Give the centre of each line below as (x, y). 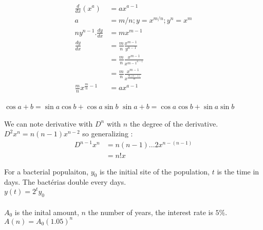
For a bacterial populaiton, (46, 171)
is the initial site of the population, (155, 171)
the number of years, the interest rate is (151, 212)
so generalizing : (108, 134)
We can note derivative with (49, 123)
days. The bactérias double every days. (65, 182)
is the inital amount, (47, 212)
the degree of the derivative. (174, 123)
